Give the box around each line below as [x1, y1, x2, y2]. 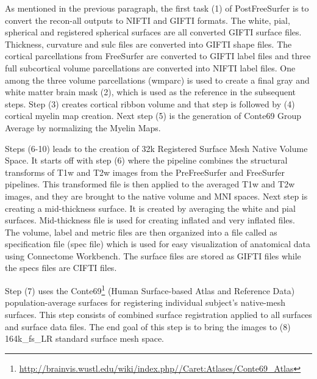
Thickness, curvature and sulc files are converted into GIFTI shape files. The [5, 37, 292, 50]
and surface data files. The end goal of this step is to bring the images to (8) [5, 320, 291, 333]
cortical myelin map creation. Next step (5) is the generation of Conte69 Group [5, 109, 302, 122]
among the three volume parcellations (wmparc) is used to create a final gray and [5, 73, 310, 86]
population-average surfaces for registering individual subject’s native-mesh [5, 296, 285, 309]
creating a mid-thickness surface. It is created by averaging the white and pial [5, 201, 296, 214]
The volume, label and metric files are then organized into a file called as [5, 225, 277, 238]
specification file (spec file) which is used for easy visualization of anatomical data [5, 237, 310, 250]
